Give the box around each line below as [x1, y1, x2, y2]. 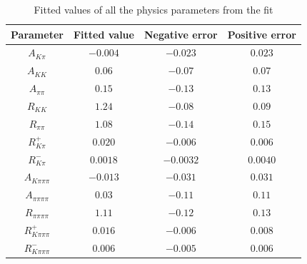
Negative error [144, 26, 218, 41]
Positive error [227, 26, 296, 41]
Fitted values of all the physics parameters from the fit [34, 2, 273, 16]
